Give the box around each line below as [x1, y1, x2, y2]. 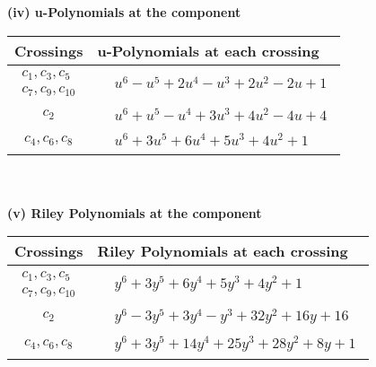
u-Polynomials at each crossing [97, 39, 319, 61]
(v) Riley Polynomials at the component [7, 203, 262, 222]
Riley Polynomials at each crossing [97, 240, 348, 262]
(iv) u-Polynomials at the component [7, 3, 241, 21]
